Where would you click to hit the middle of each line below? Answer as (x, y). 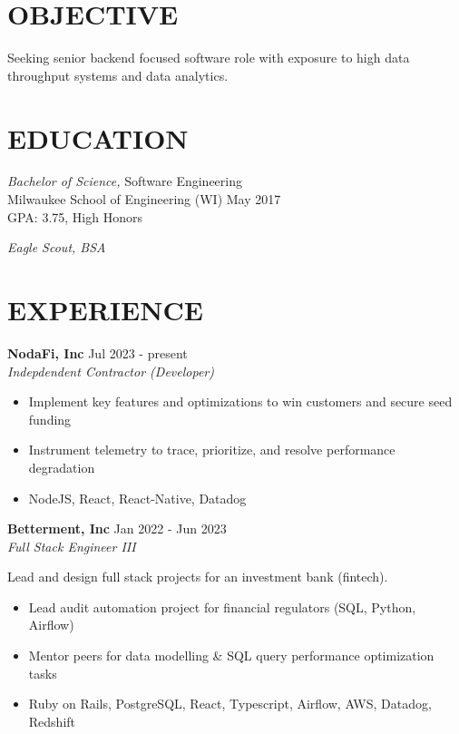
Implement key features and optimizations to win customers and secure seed (240, 401)
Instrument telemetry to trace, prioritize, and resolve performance (212, 450)
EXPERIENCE (105, 309)
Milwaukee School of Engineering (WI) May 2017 (144, 199)
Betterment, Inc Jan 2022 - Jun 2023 (117, 528)
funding (50, 419)
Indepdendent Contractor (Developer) (111, 371)
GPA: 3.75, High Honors (75, 216)
